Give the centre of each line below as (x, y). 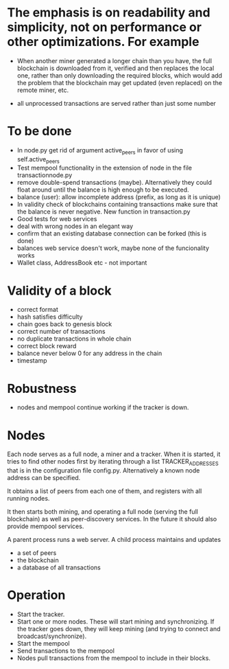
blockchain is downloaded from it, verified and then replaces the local (116, 68)
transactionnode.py (45, 175)
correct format (37, 310)
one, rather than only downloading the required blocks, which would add (120, 75)
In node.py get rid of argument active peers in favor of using (100, 151)
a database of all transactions (59, 567)
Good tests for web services (57, 219)
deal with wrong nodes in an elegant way (75, 226)
